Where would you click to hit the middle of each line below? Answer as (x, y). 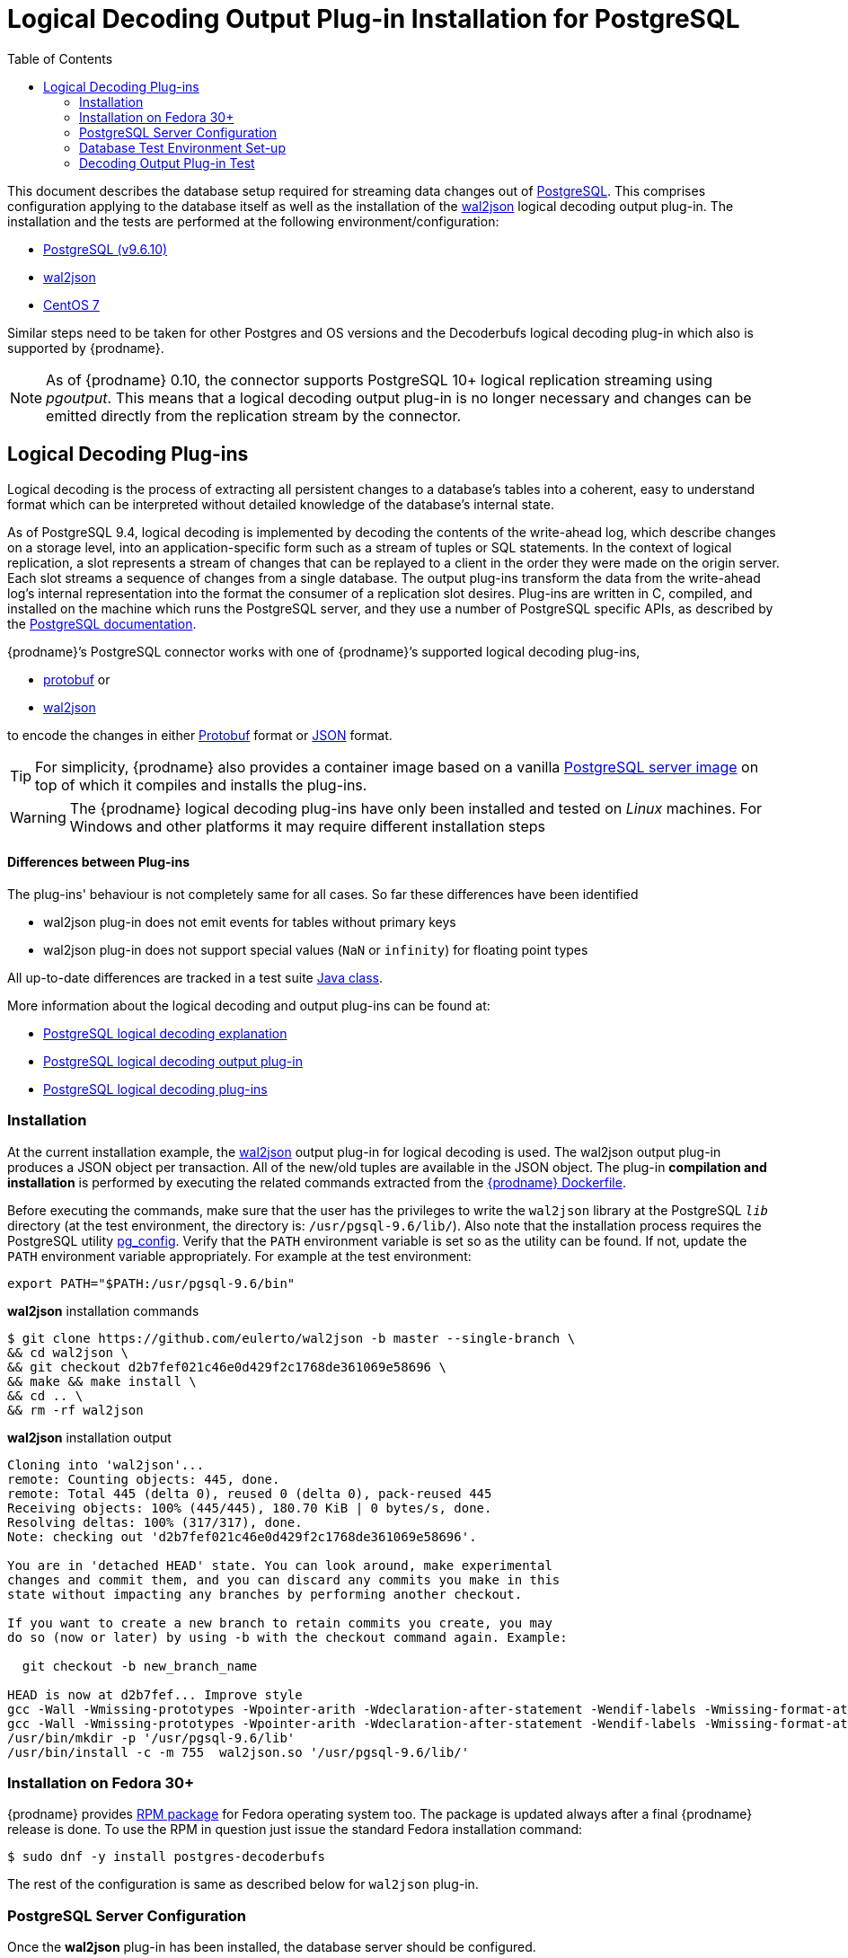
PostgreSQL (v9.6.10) (106, 249)
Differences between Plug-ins (98, 862)
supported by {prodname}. (86, 348)
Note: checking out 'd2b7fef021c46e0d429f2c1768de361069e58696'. (242, 1536)
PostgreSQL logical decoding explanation (165, 1033)
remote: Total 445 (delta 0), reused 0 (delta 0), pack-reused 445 (250, 1493)
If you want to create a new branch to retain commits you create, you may (280, 1623)
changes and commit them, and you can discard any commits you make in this (284, 1579)
